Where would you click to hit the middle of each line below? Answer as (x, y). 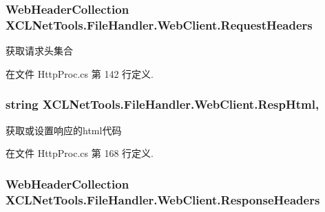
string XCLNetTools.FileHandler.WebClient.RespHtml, (162, 104)
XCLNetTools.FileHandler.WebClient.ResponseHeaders (163, 199)
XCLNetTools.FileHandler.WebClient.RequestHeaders (159, 24)
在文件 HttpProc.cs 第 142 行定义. (80, 73)
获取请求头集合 (39, 51)
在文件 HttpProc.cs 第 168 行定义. (80, 153)
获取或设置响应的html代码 (64, 130)
